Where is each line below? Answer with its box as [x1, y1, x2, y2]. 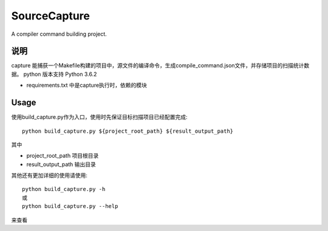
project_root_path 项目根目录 [26, 152, 99, 159]
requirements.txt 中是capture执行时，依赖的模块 [26, 82, 147, 89]
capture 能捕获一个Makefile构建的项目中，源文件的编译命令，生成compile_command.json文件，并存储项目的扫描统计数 [11, 62, 310, 69]
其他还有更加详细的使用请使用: [11, 172, 88, 179]
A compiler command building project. [11, 30, 108, 38]
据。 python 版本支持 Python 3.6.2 [11, 70, 97, 78]
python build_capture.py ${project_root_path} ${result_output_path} [22, 127, 234, 135]
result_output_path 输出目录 [26, 161, 97, 168]
